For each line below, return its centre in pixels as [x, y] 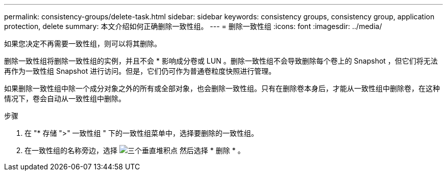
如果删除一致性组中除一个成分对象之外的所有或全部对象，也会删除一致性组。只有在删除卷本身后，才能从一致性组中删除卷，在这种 [222, 88]
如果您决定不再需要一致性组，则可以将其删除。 [83, 43]
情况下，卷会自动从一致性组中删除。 [65, 98]
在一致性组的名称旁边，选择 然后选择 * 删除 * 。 [135, 150]
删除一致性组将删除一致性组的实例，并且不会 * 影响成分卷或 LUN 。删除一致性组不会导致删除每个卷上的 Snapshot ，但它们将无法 [221, 61]
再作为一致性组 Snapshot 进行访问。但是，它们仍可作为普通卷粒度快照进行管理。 [140, 71]
